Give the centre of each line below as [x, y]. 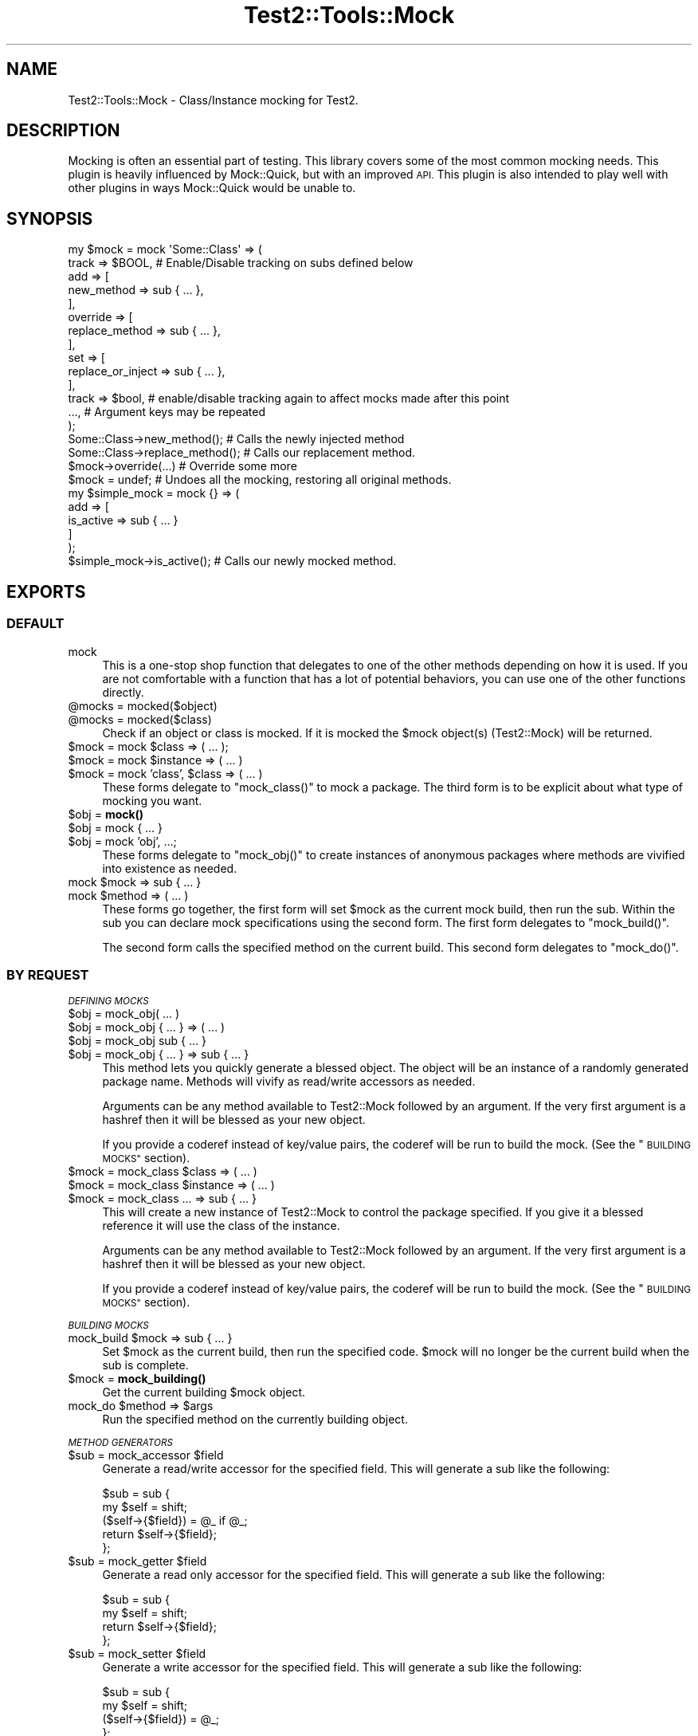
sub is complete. [145, 1365]
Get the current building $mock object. [204, 1392]
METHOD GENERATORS [120, 1443]
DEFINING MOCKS [108, 1002]
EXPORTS [46, 591]
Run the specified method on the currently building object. [255, 1420]
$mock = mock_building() [137, 1379]
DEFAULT [35, 624]
